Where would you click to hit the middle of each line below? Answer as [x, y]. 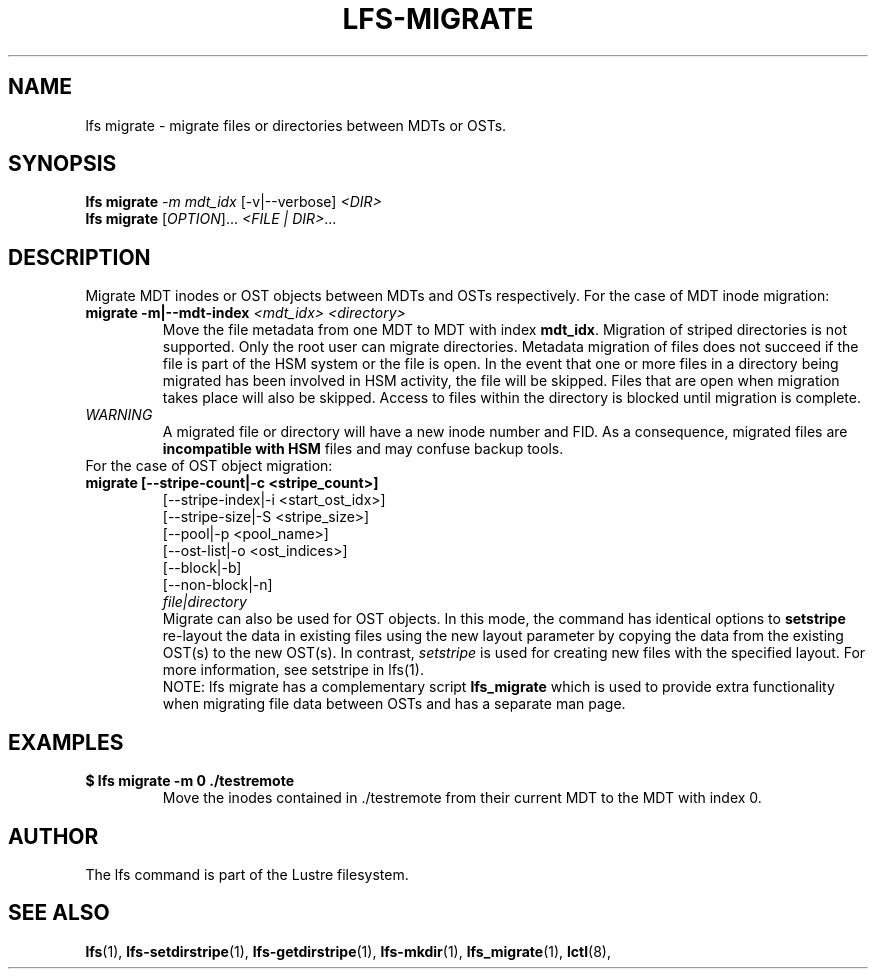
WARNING [119, 415]
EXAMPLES [66, 742]
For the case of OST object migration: [209, 466]
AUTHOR [53, 836]
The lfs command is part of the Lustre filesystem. [247, 874]
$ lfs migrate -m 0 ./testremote [190, 781]
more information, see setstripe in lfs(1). [293, 670]
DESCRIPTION [79, 257]
